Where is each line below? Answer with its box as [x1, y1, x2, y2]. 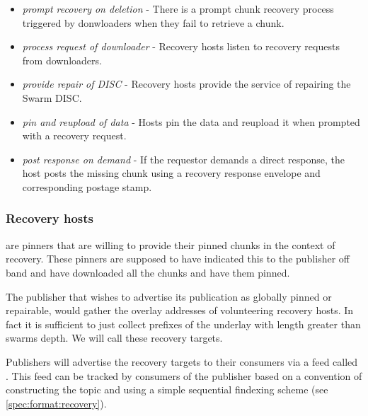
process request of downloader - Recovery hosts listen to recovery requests [22, 39, 340, 54]
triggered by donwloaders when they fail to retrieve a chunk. [22, 15, 284, 30]
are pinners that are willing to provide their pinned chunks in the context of [6, 237, 335, 252]
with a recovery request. [22, 128, 127, 143]
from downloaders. [22, 52, 102, 67]
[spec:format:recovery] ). [6, 395, 107, 410]
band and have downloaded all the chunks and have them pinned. [6, 265, 290, 279]
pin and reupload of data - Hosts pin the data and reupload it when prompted [22, 114, 360, 129]
